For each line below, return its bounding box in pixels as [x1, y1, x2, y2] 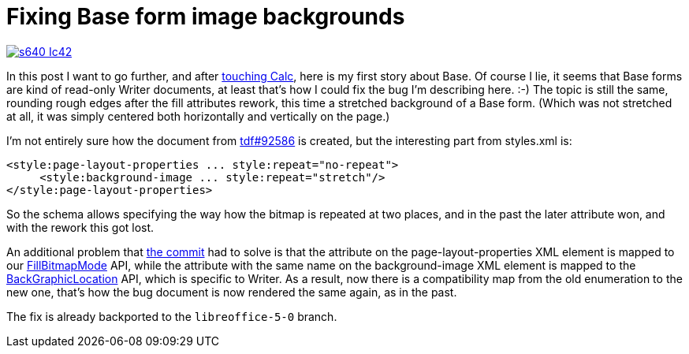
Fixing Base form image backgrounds [6, 3, 405, 30]
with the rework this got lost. [6, 220, 155, 234]
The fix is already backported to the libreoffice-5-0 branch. [6, 309, 337, 323]
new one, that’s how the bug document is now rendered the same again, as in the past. [6, 285, 457, 299]
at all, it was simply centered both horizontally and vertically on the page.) [6, 109, 390, 123]
